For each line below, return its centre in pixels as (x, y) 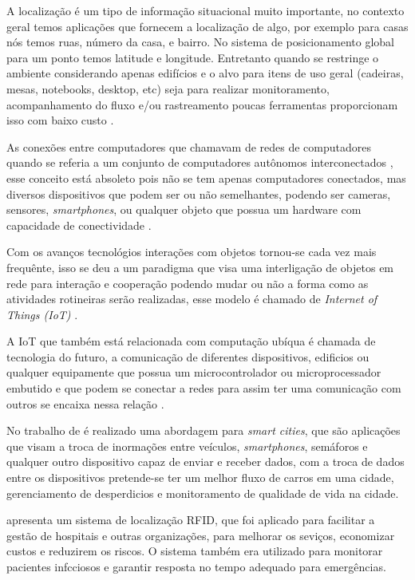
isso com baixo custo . (60, 120)
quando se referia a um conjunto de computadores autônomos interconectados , (200, 162)
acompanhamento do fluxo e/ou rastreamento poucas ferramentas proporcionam (202, 104)
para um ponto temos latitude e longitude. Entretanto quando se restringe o (193, 57)
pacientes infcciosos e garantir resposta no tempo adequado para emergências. (196, 566)
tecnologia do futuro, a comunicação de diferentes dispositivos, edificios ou (188, 356)
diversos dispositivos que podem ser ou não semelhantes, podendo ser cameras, (199, 193)
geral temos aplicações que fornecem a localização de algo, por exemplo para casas (207, 26)
